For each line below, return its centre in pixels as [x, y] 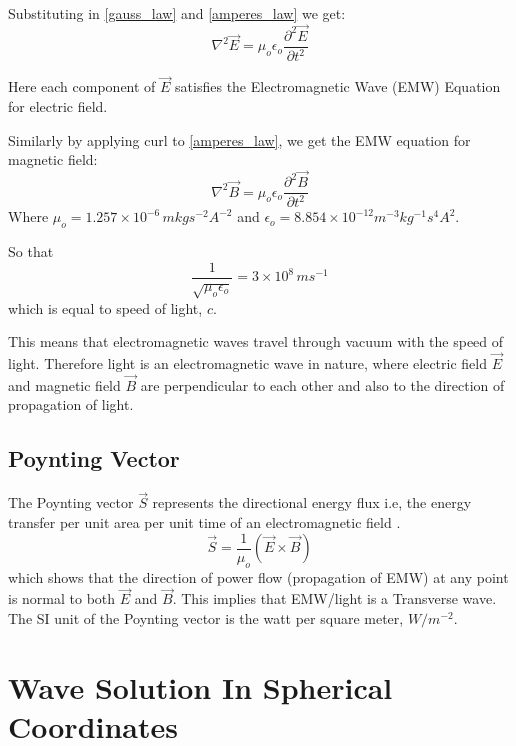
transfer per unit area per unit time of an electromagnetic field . [204, 522]
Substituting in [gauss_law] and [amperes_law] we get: [177, 13]
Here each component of [82, 86]
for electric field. [58, 106]
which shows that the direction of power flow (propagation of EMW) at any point [258, 576]
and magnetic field [64, 384]
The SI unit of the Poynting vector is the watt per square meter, [206, 617]
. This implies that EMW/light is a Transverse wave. [334, 598]
